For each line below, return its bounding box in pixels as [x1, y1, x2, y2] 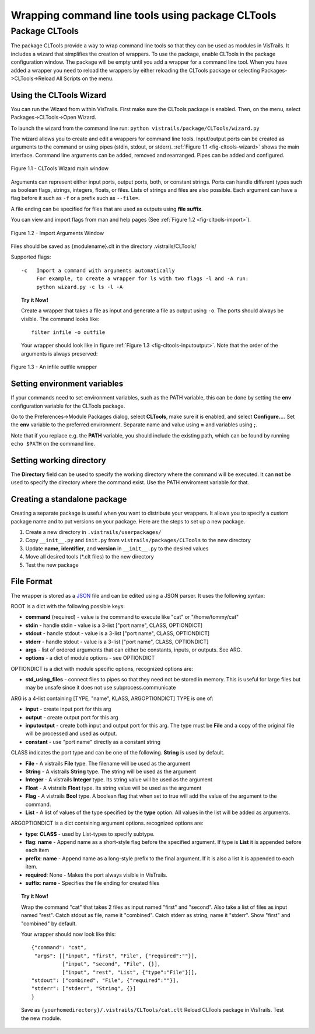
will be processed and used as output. [25, 730, 117, 737]
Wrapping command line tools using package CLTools [10, 9, 276, 22]
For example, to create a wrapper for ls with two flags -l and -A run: [36, 275, 249, 282]
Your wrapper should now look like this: [21, 930, 116, 938]
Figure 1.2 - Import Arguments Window [10, 229, 104, 236]
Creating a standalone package [10, 494, 127, 504]
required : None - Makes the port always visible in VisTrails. [25, 871, 167, 878]
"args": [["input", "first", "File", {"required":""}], [34, 952, 198, 959]
